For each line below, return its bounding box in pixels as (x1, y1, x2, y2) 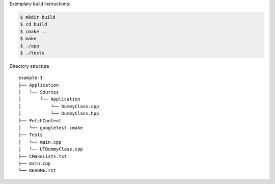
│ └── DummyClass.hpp (18, 111, 99, 117)
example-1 (18, 75, 43, 81)
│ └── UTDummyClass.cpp (18, 146, 84, 152)
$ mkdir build (20, 14, 56, 20)
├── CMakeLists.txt (18, 153, 67, 159)
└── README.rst (18, 168, 57, 173)
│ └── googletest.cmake (18, 125, 84, 131)
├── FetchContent (18, 118, 62, 123)
